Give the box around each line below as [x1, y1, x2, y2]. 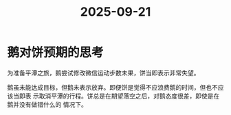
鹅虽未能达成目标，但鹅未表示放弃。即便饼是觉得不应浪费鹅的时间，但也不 [7, 83, 218, 91]
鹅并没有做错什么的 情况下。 [7, 100, 87, 108]
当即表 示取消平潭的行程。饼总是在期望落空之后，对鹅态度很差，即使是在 [12, 92, 220, 100]
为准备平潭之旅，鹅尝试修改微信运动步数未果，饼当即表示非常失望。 [7, 68, 200, 77]
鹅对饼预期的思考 [7, 45, 104, 60]
